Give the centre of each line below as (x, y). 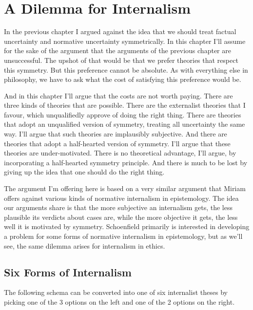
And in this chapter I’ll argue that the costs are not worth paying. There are (118, 95)
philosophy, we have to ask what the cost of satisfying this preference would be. (123, 79)
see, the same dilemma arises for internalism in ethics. (85, 245)
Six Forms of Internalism (68, 272)
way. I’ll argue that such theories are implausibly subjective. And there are (116, 134)
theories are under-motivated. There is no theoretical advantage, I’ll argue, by (120, 153)
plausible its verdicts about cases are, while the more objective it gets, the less (121, 217)
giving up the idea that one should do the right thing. (84, 172)
